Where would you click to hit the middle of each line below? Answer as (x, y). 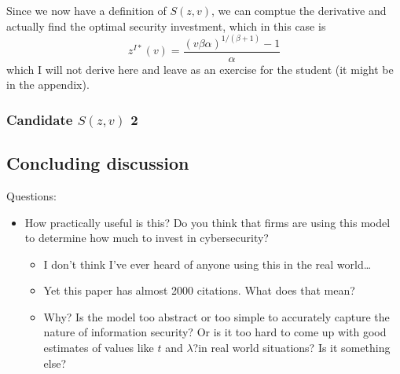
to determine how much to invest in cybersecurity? (147, 238)
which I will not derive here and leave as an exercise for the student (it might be (200, 69)
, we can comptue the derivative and (299, 10)
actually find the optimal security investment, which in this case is (166, 26)
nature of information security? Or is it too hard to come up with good (215, 332)
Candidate (40, 119)
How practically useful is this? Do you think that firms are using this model (207, 222)
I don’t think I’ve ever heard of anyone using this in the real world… (207, 264)
